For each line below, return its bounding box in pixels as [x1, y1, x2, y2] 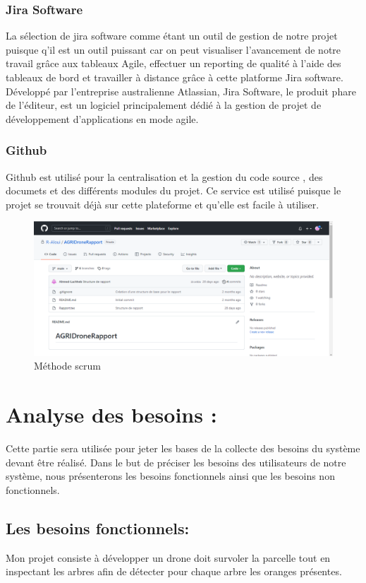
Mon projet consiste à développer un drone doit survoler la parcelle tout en [6, 550, 331, 565]
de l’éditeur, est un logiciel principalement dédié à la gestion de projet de [6, 98, 322, 112]
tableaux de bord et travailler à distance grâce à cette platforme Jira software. [6, 70, 343, 84]
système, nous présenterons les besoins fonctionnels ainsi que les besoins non [6, 469, 335, 483]
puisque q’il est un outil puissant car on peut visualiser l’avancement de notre [6, 42, 341, 57]
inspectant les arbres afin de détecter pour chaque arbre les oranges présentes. [6, 564, 342, 579]
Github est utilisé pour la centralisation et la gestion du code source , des [6, 169, 323, 184]
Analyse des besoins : [6, 400, 217, 429]
